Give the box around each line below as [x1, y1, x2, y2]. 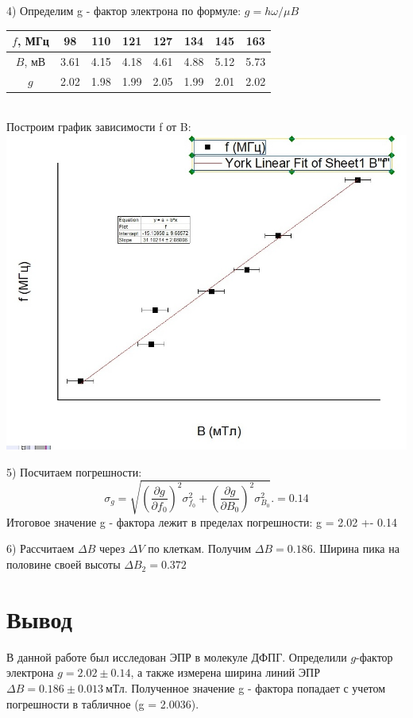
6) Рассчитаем [6, 540, 75, 557]
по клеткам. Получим [148, 540, 252, 557]
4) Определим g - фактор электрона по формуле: [6, 2, 241, 18]
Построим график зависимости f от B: [6, 118, 191, 135]
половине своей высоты [6, 556, 121, 573]
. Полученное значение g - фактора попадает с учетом [124, 679, 386, 696]
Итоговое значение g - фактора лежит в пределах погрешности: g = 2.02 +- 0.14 [6, 513, 397, 530]
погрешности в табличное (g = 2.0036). [6, 695, 199, 712]
